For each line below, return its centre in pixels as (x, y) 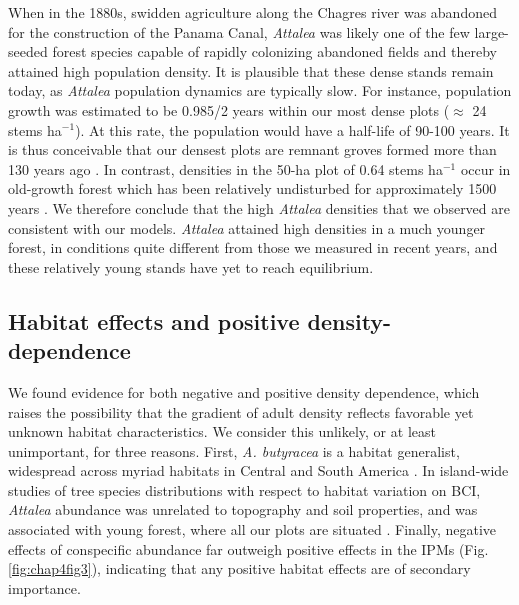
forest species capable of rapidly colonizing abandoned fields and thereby (274, 51)
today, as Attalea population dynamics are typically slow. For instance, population (260, 90)
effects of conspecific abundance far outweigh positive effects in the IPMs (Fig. (248, 548)
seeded (28, 51)
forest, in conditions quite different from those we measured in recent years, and (253, 247)
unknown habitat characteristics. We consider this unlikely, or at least (222, 431)
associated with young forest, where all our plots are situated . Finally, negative (252, 529)
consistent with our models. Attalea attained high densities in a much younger (247, 227)
